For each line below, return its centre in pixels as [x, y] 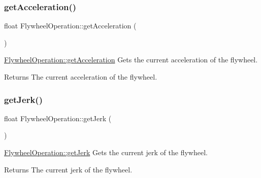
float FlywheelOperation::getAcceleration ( [70, 26]
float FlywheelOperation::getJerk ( [58, 118]
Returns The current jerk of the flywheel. [68, 169]
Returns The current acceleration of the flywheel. [81, 77]
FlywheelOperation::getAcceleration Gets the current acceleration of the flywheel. [131, 60]
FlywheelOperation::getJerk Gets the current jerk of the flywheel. [106, 152]
